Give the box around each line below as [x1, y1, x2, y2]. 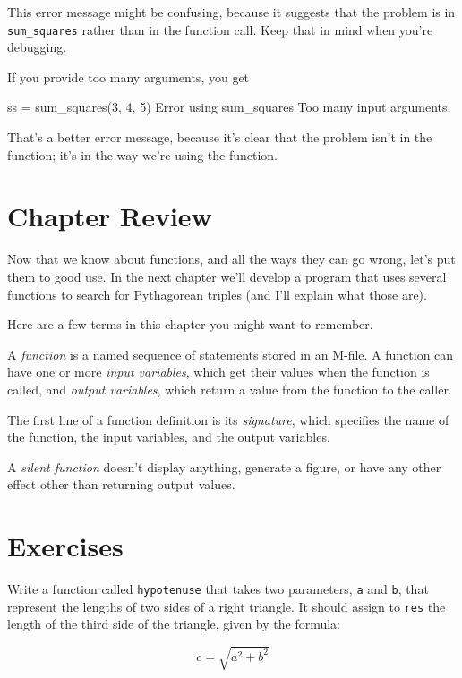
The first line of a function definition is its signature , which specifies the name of [7, 410, 449, 428]
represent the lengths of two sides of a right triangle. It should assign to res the [7, 597, 446, 615]
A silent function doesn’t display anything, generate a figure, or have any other [7, 457, 441, 476]
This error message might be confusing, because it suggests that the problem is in [7, 3, 456, 21]
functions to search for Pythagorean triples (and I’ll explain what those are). [7, 284, 427, 303]
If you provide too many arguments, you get [7, 67, 250, 86]
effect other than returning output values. [7, 475, 235, 494]
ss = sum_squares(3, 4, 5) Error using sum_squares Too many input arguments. [7, 97, 451, 116]
